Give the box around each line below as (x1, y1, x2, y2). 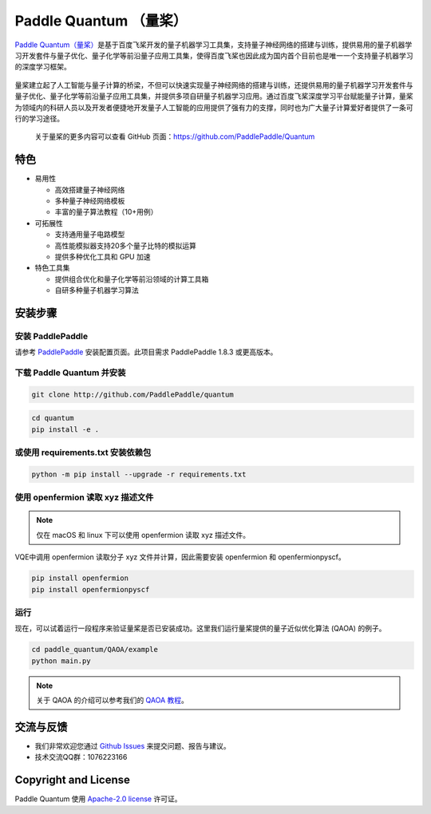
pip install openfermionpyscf (31, 585, 150, 594)
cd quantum (31, 413, 74, 423)
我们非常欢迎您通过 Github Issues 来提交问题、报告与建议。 (34, 741, 231, 750)
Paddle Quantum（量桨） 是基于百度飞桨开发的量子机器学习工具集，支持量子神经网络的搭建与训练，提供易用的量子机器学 (14, 40, 413, 49)
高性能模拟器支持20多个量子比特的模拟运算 (54, 240, 197, 251)
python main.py (31, 656, 91, 666)
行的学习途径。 (14, 113, 64, 123)
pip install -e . (31, 425, 100, 434)
